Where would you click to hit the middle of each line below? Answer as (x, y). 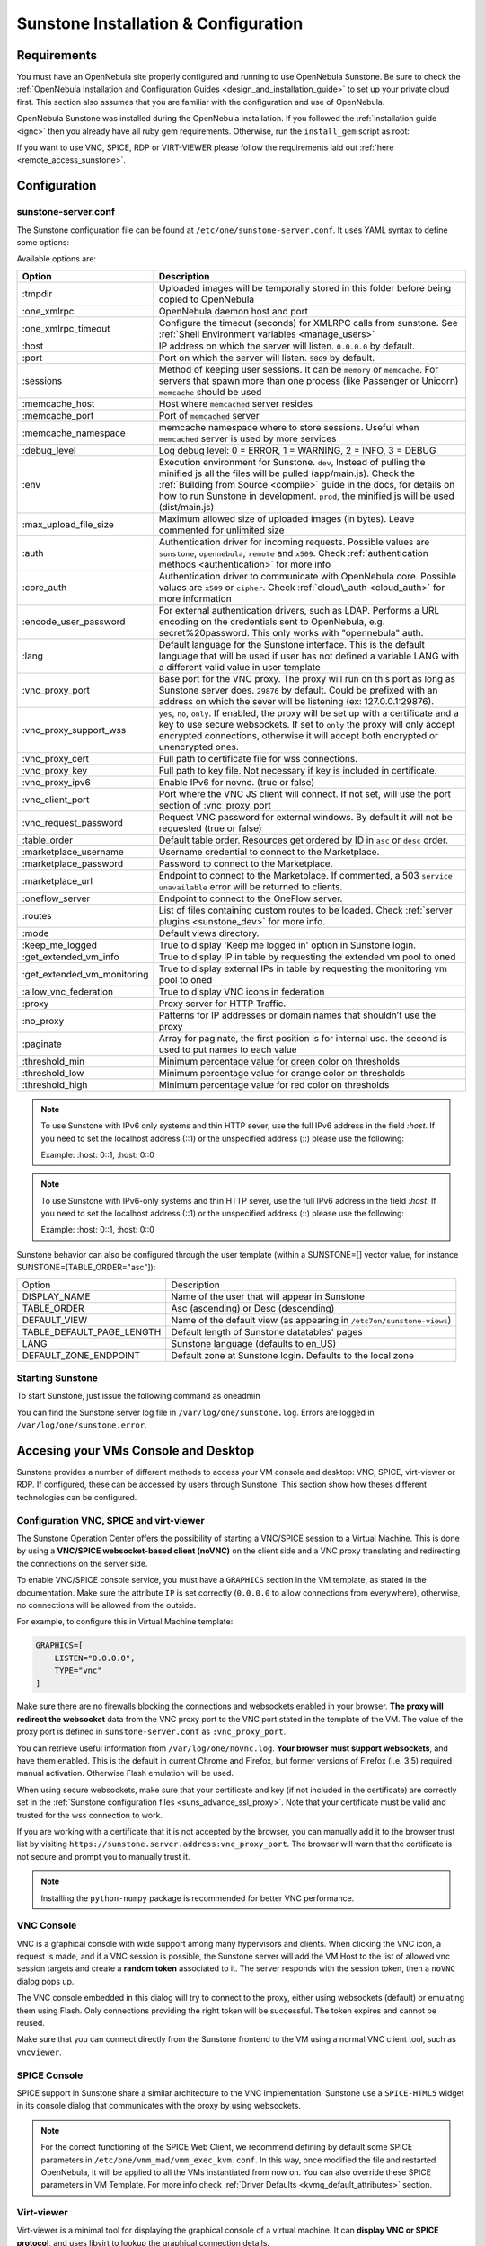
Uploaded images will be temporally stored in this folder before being (305, 287)
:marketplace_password (73, 863)
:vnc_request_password (72, 822)
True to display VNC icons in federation (242, 991)
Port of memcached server (209, 415)
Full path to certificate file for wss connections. (258, 758)
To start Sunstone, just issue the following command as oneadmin (138, 1396)
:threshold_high (55, 1084)
